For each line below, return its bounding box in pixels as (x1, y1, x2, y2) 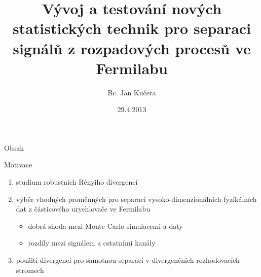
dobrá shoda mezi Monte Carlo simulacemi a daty (28, 220, 183, 231)
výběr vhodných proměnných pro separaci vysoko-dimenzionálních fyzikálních (16, 193, 257, 204)
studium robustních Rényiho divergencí (16, 177, 138, 187)
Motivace (4, 159, 32, 170)
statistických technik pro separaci (12, 18, 251, 39)
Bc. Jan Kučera (107, 87, 156, 97)
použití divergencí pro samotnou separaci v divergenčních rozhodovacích (16, 255, 240, 265)
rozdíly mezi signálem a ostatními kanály (28, 237, 156, 248)
